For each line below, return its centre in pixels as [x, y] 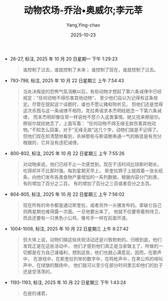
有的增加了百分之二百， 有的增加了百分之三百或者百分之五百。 [88, 183]
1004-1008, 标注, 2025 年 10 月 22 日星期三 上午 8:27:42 [69, 228]
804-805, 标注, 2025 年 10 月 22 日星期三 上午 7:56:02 [67, 194]
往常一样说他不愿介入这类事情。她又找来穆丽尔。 [112, 117]
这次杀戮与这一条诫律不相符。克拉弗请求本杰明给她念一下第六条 [90, 110]
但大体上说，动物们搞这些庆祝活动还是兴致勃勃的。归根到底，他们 [92, 239]
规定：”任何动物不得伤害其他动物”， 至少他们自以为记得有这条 [88, 98]
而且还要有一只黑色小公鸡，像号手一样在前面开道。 [77, 218]
